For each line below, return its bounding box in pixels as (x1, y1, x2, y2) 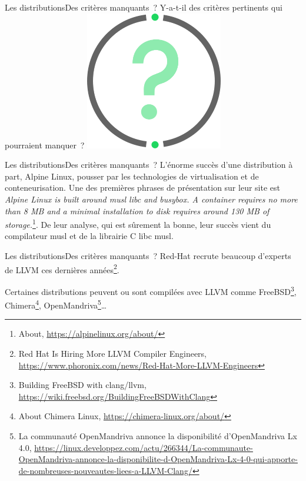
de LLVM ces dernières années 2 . (5, 261, 119, 276)
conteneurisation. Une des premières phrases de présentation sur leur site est (5, 181, 280, 194)
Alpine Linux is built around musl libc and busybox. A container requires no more (5, 193, 298, 205)
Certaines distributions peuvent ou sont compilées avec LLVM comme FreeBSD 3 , (5, 283, 297, 297)
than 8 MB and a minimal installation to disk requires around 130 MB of (5, 204, 270, 217)
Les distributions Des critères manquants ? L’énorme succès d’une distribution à (5, 158, 293, 171)
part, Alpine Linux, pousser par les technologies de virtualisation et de (5, 170, 259, 182)
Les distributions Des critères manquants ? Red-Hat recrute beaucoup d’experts (5, 250, 291, 262)
